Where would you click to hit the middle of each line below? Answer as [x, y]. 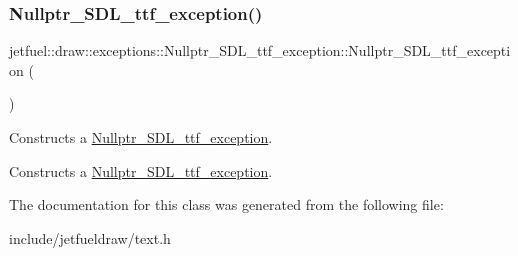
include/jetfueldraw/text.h [90, 237]
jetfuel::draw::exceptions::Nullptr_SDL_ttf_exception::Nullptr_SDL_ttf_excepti [260, 50]
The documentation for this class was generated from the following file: [226, 204]
